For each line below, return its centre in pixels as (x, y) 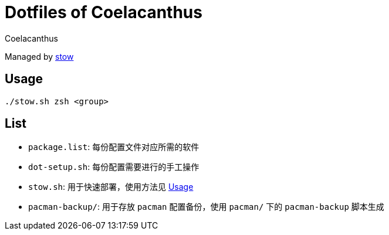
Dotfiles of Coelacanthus (104, 12)
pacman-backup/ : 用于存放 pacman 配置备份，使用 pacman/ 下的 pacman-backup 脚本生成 (206, 207)
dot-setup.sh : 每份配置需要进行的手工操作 (114, 167)
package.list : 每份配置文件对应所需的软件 (114, 147)
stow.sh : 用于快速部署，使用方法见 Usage (111, 187)
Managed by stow (39, 56)
